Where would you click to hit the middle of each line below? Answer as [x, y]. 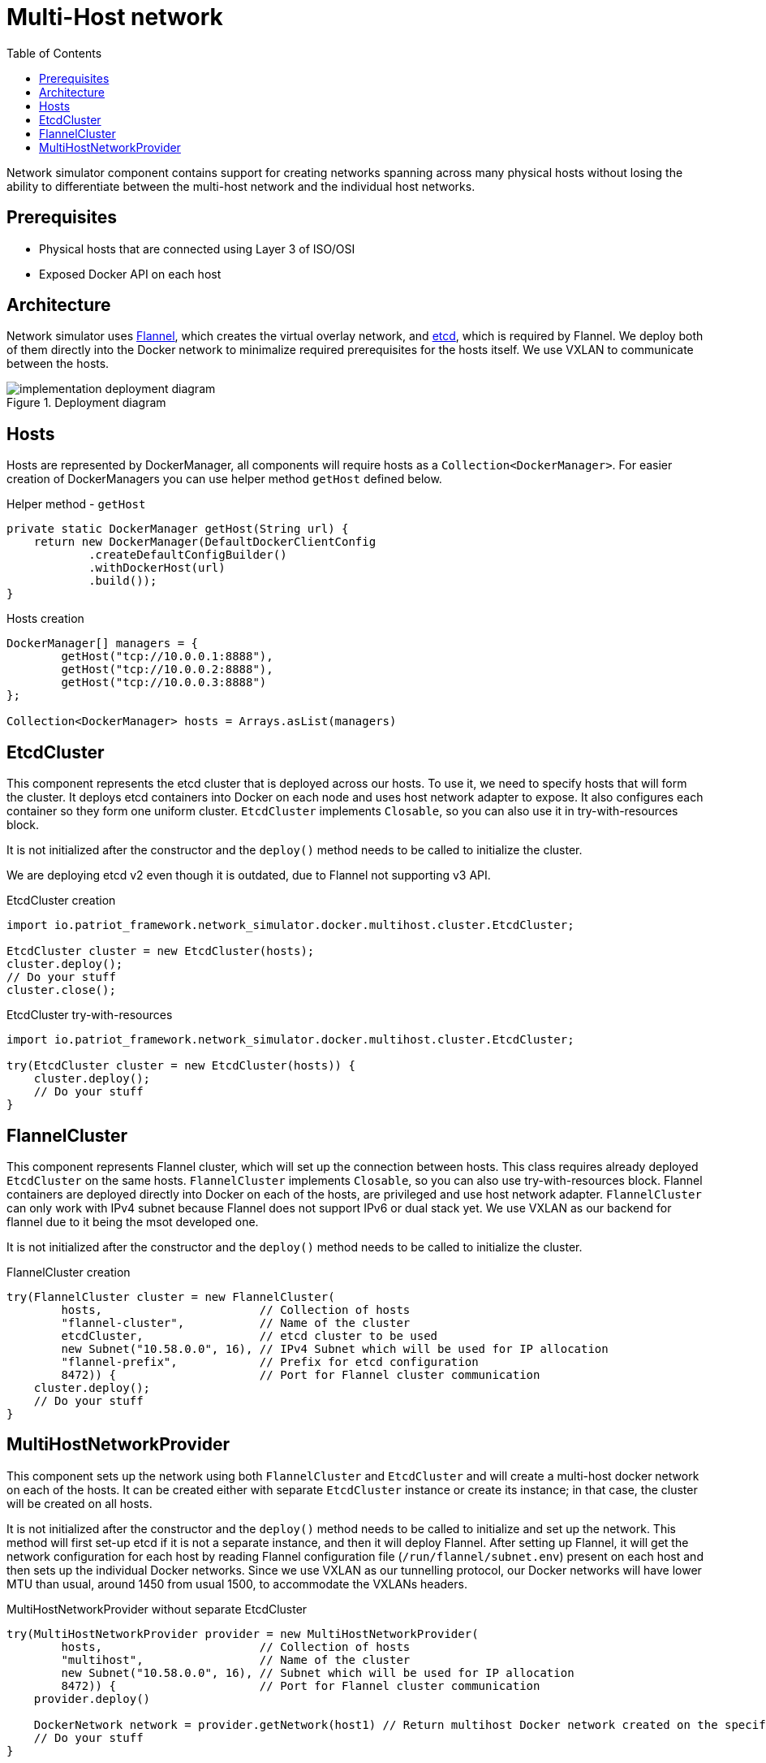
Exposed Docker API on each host [130, 274]
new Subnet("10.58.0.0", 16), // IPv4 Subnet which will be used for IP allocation [335, 1348]
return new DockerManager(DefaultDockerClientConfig [205, 542]
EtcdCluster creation [61, 901]
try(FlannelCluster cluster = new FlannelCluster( [171, 1296]
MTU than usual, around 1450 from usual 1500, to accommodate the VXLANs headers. [237, 1584]
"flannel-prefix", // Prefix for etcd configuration [270, 1361]
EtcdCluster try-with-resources [90, 1015]
